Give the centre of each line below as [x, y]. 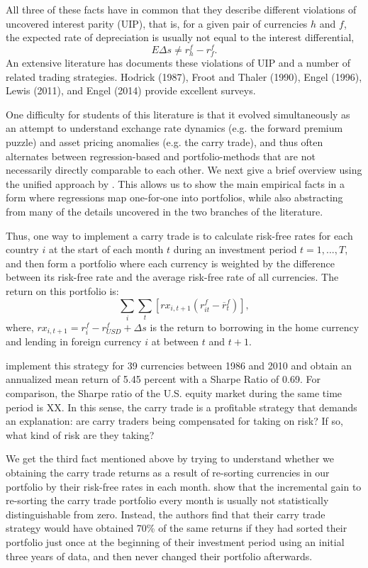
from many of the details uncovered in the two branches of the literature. [165, 211]
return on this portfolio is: [62, 290]
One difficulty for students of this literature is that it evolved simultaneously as [178, 114]
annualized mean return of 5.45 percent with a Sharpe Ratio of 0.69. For [163, 379]
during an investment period [235, 249]
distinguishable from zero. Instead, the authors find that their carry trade [166, 514]
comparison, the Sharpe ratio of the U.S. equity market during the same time [174, 393]
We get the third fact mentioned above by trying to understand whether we [170, 458]
